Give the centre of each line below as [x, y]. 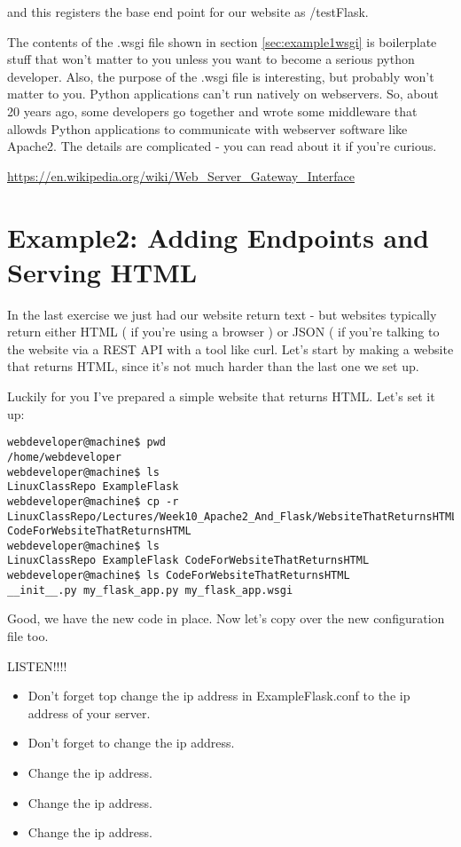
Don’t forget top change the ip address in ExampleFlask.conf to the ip [219, 696]
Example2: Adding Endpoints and [219, 237]
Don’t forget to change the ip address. [131, 743]
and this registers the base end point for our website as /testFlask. [188, 12]
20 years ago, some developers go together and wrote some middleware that [212, 111]
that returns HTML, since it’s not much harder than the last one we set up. [213, 366]
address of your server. [89, 712]
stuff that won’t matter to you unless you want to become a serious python [211, 59]
